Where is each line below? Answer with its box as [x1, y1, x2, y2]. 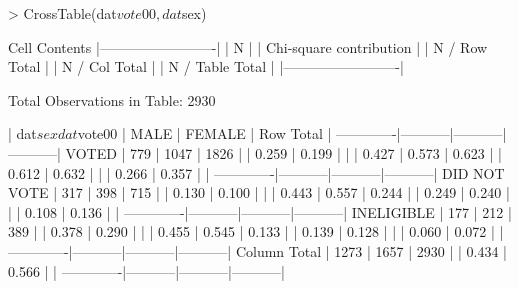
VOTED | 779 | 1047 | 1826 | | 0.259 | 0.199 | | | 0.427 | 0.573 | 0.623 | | [65, 142, 502, 163]
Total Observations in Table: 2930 [8, 89, 216, 110]
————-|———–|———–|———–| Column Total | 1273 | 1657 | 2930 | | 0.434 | [8, 240, 507, 261]
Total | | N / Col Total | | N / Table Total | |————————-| [8, 56, 404, 77]
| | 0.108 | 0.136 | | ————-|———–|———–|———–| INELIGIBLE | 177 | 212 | [8, 201, 512, 222]
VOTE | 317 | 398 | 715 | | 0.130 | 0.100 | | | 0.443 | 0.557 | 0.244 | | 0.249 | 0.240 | [8, 182, 510, 203]
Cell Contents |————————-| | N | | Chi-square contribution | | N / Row [8, 36, 488, 57]
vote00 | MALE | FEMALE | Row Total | [77, 123, 332, 144]
